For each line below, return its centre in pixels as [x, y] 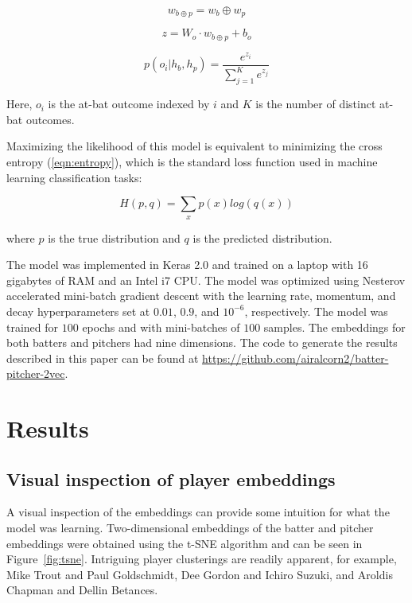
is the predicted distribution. [262, 237]
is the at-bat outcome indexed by [129, 104]
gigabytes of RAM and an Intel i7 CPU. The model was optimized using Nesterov [206, 280]
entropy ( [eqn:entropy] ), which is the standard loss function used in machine [192, 161]
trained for [33, 327]
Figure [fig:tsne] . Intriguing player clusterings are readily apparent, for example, [202, 559]
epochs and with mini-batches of [161, 327]
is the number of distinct [316, 104]
